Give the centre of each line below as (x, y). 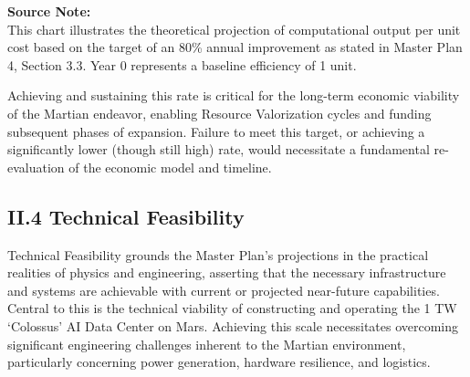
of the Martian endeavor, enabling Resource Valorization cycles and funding (219, 113)
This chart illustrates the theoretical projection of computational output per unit (234, 29)
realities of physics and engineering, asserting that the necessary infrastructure (227, 272)
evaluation (36, 167)
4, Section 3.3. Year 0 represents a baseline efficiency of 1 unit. (182, 64)
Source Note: (49, 11)
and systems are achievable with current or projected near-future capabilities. (224, 290)
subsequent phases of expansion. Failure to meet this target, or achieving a (216, 131)
